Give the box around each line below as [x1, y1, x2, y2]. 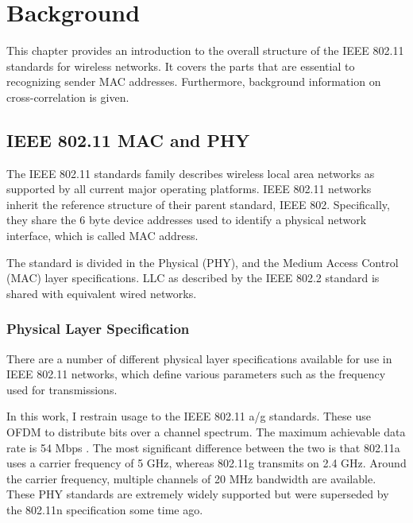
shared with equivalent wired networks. [6, 285, 197, 301]
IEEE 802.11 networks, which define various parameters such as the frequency [6, 366, 386, 382]
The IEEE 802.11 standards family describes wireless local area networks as [6, 165, 375, 181]
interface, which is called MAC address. [6, 227, 199, 244]
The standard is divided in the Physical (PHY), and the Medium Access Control [6, 254, 399, 270]
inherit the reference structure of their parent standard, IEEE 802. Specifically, [6, 196, 390, 212]
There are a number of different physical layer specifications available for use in [6, 350, 392, 366]
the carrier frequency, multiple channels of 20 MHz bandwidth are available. [6, 470, 376, 486]
